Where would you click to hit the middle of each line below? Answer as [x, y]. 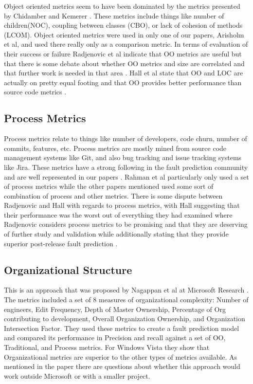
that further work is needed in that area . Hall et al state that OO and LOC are [124, 73]
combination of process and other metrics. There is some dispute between [113, 195]
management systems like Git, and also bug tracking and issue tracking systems [123, 157]
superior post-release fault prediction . [61, 243]
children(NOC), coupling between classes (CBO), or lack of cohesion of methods [123, 25]
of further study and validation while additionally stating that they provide [116, 234]
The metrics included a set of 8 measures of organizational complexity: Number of [126, 300]
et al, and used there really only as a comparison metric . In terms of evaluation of [126, 44]
